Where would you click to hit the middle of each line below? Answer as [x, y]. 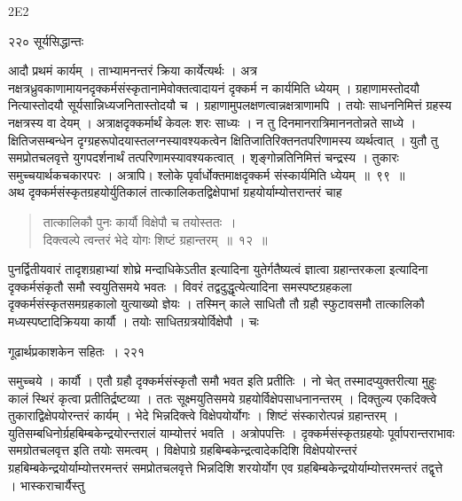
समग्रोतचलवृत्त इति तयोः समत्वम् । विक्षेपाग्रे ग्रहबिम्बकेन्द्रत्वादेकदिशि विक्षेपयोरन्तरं [183, 450]
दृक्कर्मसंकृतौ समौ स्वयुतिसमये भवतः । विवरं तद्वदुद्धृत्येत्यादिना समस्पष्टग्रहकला [180, 286]
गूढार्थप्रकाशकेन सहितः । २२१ [76, 351]
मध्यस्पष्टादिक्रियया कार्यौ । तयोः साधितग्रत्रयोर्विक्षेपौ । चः [133, 321]
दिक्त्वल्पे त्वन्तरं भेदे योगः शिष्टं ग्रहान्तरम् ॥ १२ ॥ [155, 239]
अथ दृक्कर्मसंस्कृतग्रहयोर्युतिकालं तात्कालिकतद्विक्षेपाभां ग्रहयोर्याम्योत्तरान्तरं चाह [175, 192]
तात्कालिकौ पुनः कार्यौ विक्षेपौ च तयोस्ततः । [140, 221]
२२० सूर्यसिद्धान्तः [46, 40]
